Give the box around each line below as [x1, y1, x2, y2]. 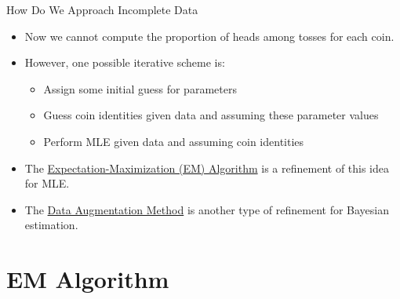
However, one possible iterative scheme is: [24, 54, 225, 71]
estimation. [24, 217, 78, 233]
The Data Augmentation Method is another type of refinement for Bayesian [24, 201, 390, 217]
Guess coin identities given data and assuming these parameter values [43, 107, 379, 123]
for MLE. [24, 175, 70, 191]
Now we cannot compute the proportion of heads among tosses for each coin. [24, 27, 395, 44]
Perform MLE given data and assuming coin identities [43, 133, 304, 149]
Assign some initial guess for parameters [43, 80, 237, 97]
